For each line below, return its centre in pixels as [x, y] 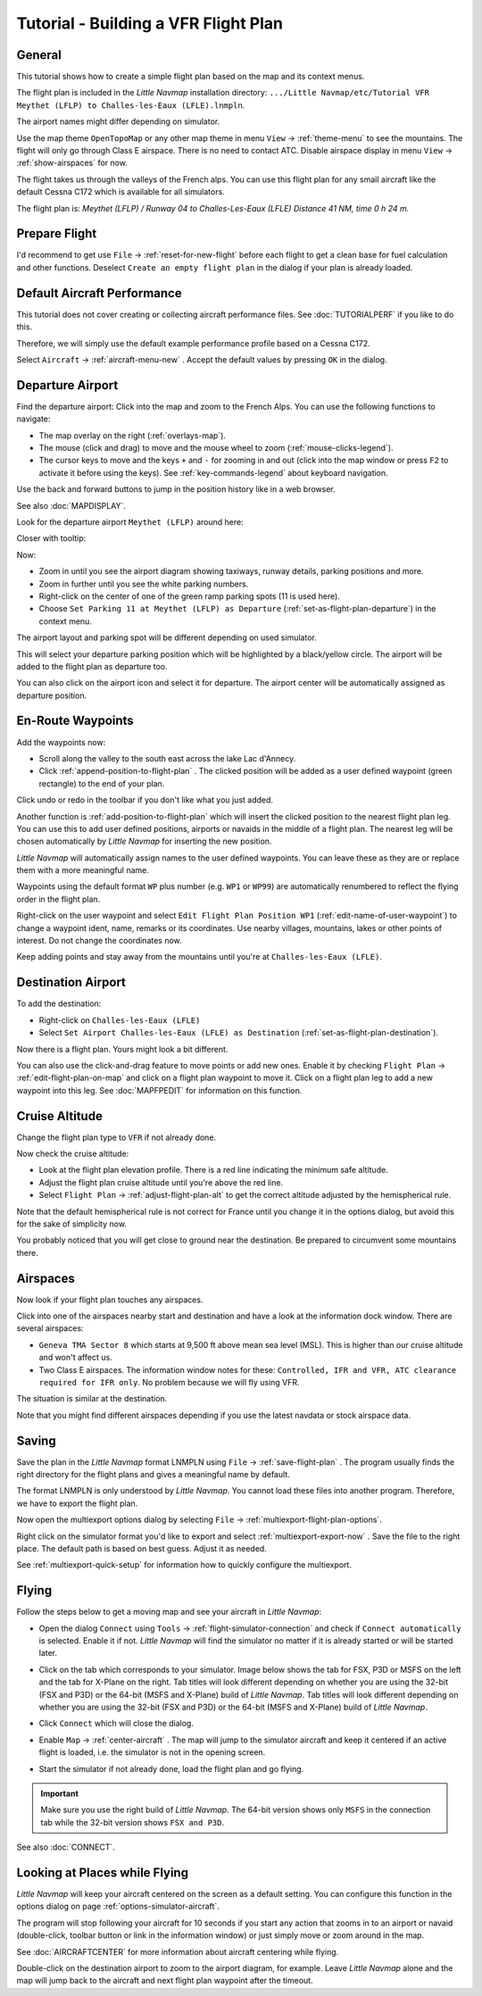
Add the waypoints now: [61, 742]
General [39, 55]
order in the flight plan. [58, 899]
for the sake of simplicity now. [71, 1224]
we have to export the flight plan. [77, 1503]
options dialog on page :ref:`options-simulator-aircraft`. [118, 1907]
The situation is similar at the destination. [92, 1399]
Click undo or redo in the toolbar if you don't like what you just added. [145, 800]
